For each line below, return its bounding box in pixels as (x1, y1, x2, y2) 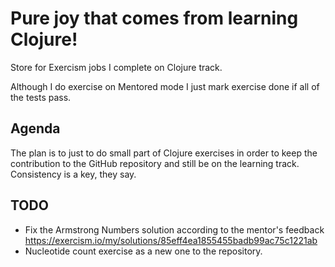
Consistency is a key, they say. (10, 168, 137, 180)
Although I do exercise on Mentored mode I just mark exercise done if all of (10, 80, 320, 92)
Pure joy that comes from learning (10, 7, 299, 30)
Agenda (10, 120, 61, 137)
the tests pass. (10, 91, 72, 103)
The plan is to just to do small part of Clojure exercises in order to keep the (10, 147, 318, 159)
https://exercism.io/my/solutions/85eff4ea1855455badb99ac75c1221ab (24, 234, 318, 246)
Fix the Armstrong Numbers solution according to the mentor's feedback (24, 223, 325, 236)
